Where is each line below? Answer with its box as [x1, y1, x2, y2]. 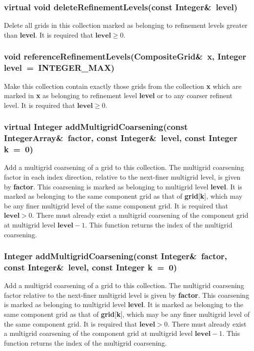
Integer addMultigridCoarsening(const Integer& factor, [4, 250, 227, 262]
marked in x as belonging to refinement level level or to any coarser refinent [4, 90, 233, 101]
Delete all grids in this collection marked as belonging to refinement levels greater [4, 20, 248, 30]
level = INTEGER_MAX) [4, 62, 115, 74]
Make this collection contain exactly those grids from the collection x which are [4, 81, 242, 91]
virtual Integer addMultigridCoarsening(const [4, 121, 188, 133]
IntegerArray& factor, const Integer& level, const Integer [4, 132, 237, 144]
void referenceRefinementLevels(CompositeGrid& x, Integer [4, 50, 247, 62]
